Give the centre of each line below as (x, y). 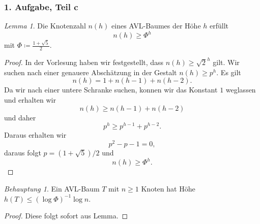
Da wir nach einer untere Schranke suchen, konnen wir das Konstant (111, 90)
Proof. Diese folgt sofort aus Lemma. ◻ (66, 216)
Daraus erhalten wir (35, 135)
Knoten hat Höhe (168, 188)
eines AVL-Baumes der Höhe (156, 26)
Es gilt (231, 72)
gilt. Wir (226, 62)
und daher (20, 117)
